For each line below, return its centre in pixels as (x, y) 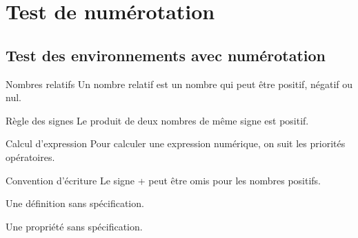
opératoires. (30, 156)
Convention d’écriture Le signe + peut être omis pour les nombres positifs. (163, 180)
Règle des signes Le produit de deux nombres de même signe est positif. (157, 120)
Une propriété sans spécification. (74, 226)
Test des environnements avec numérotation (166, 55)
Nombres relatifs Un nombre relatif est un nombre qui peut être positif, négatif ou (179, 84)
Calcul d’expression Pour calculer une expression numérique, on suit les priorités (176, 143)
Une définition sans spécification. (75, 203)
